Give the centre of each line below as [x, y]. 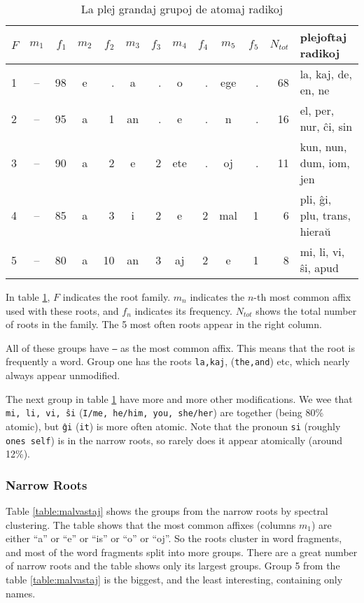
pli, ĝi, [316, 199]
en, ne [315, 90]
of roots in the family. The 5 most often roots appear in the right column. [164, 324]
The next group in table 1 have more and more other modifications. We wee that [179, 398]
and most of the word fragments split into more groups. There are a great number [182, 552]
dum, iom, [325, 163]
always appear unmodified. [63, 375]
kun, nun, [323, 147]
